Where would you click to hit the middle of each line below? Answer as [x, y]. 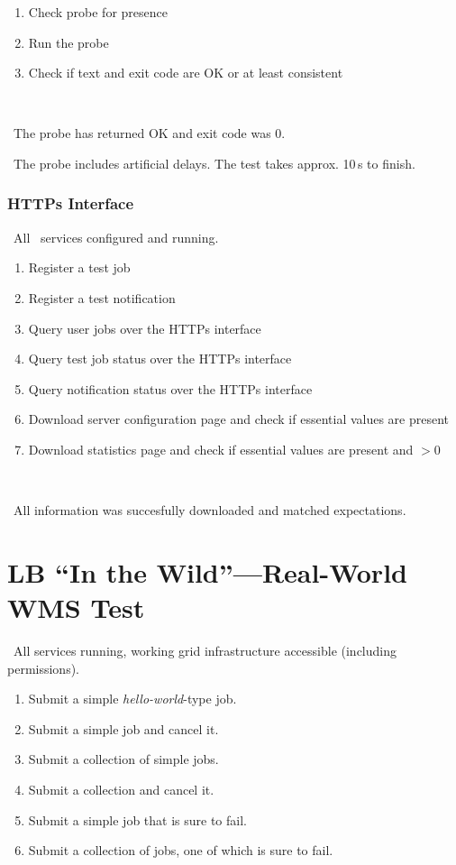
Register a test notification [102, 297]
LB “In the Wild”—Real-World [207, 571]
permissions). [43, 668]
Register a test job [79, 267]
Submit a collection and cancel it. [121, 789]
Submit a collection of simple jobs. [123, 759]
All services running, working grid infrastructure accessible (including [205, 651]
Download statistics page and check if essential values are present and [221, 449]
